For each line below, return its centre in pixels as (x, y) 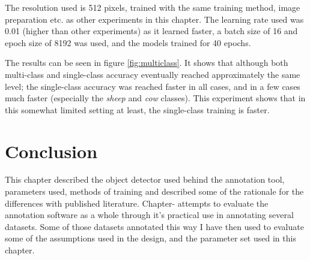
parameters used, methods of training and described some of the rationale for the (154, 191)
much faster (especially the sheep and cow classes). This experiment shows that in (155, 98)
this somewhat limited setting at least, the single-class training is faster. (137, 109)
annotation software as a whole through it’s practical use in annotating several (149, 215)
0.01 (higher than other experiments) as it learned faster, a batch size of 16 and (151, 31)
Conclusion (51, 151)
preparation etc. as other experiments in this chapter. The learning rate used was (154, 19)
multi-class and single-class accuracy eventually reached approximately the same (153, 74)
